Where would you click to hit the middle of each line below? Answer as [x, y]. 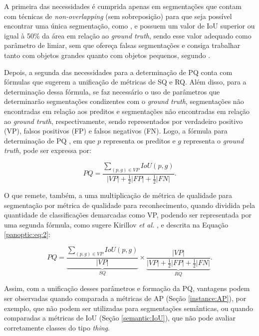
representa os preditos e [139, 140]
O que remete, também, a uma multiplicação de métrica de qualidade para [118, 195]
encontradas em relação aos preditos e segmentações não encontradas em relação [127, 111]
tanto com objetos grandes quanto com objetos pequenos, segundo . [107, 55]
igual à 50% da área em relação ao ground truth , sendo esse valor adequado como [128, 35]
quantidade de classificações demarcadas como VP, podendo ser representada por [128, 215]
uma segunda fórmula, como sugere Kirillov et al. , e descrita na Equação [116, 224]
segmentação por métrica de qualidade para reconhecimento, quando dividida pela [130, 205]
